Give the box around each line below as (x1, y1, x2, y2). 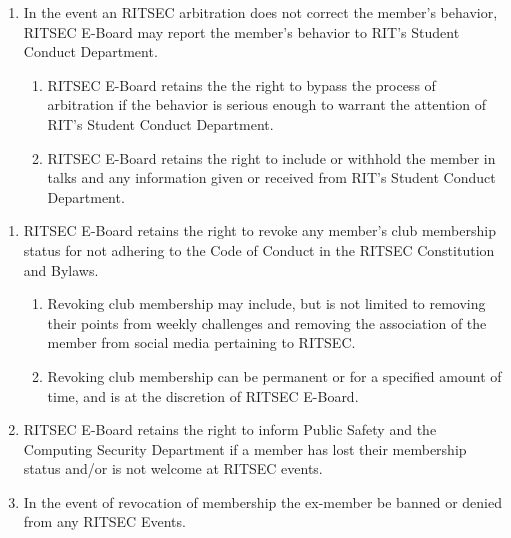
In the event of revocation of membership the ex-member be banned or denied (23, 491, 502, 512)
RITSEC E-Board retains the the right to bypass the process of (47, 74, 436, 95)
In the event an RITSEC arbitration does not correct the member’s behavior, (23, 2, 498, 22)
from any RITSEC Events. (23, 511, 186, 532)
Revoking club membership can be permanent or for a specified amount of (47, 365, 502, 386)
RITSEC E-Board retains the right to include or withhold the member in (47, 147, 496, 168)
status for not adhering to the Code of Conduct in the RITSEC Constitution (23, 239, 495, 260)
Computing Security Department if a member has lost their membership (23, 438, 467, 459)
